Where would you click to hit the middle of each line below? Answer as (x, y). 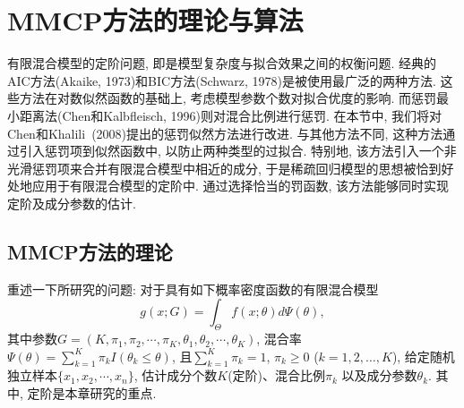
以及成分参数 (379, 375)
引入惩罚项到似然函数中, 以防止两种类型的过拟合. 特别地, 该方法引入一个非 (238, 151)
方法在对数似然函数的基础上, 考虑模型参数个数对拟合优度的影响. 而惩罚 (228, 98)
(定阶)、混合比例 (277, 375)
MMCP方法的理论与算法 (155, 20)
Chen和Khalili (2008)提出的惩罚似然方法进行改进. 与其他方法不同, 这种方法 (225, 133)
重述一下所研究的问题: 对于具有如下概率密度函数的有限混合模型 (193, 289)
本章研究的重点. (111, 393)
